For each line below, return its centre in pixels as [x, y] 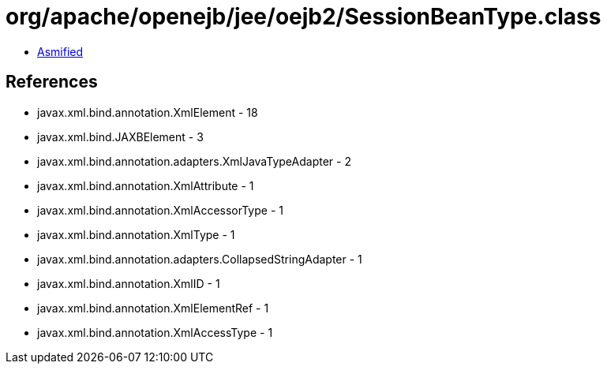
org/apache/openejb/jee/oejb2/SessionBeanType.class [303, 17]
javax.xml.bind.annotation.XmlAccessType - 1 [155, 332]
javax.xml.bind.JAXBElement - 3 [120, 136]
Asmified [60, 51]
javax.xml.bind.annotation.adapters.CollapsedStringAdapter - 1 [200, 259]
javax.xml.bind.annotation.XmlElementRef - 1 [153, 308]
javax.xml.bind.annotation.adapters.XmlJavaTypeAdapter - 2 [194, 161]
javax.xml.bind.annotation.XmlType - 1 [136, 234]
